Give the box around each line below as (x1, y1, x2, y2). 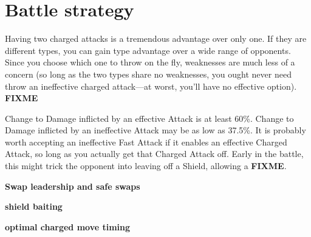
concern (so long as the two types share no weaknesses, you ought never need (5, 67, 292, 80)
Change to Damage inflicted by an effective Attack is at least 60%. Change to (5, 112, 294, 124)
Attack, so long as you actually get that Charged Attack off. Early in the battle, (5, 147, 304, 160)
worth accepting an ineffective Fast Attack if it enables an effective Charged (5, 135, 287, 148)
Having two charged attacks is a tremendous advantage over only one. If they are (5, 32, 307, 45)
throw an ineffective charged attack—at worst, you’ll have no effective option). (5, 79, 297, 92)
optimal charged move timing (5, 220, 131, 233)
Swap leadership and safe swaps (5, 179, 140, 192)
